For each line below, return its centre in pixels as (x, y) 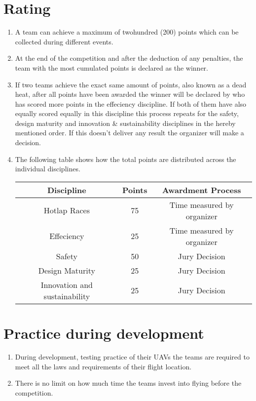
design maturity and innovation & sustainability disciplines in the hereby (125, 123)
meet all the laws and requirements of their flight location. (103, 366)
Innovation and (67, 284)
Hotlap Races (67, 210)
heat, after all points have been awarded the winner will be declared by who (130, 94)
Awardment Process (201, 190)
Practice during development (104, 333)
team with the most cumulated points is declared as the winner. (111, 67)
